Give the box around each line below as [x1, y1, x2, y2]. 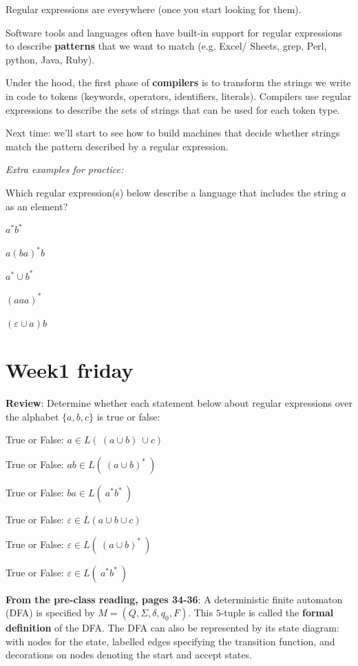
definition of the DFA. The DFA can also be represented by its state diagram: [6, 620, 339, 635]
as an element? [6, 199, 68, 213]
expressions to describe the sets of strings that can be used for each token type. [6, 102, 340, 117]
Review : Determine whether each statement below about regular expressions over [6, 396, 353, 410]
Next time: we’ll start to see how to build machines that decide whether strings [6, 125, 340, 140]
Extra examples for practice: [6, 162, 124, 176]
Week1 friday [6, 356, 134, 384]
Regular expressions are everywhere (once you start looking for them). [6, 2, 302, 16]
